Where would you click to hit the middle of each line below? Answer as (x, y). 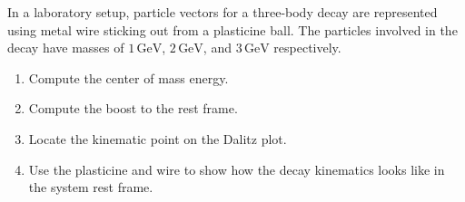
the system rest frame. (91, 187)
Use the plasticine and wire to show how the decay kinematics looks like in (237, 169)
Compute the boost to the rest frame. (133, 108)
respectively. (307, 48)
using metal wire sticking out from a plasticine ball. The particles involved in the (232, 29)
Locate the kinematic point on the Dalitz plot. (158, 138)
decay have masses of (66, 48)
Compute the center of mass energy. (129, 77)
